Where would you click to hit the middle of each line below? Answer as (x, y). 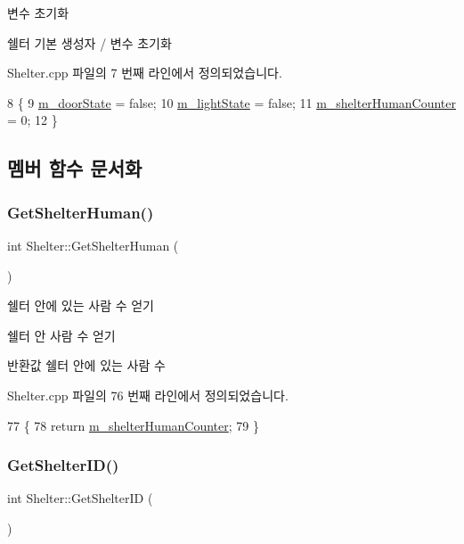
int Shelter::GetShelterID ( (80, 498)
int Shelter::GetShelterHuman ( (93, 245)
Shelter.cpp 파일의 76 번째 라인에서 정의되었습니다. (148, 395)
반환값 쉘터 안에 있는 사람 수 (86, 365)
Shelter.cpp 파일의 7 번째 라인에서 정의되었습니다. (145, 73)
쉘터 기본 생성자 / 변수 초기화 (90, 42)
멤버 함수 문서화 (75, 168)
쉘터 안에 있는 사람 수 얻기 (81, 305)
